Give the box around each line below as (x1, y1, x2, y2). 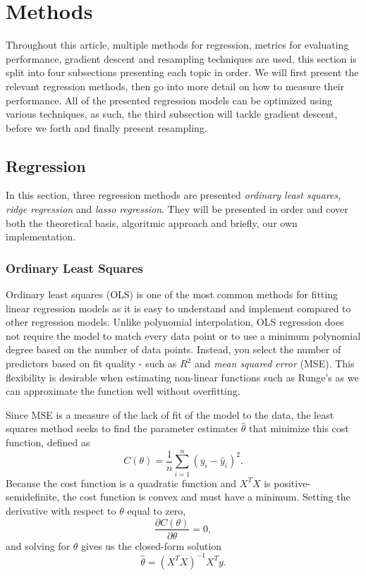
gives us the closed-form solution (81, 538, 222, 553)
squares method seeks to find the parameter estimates (6, 421, 238, 436)
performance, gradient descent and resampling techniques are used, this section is (6, 51, 357, 66)
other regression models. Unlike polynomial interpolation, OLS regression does (6, 314, 344, 329)
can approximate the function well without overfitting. (6, 384, 240, 398)
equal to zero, (127, 503, 186, 517)
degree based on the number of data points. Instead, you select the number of (6, 342, 341, 357)
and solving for (6, 538, 71, 553)
